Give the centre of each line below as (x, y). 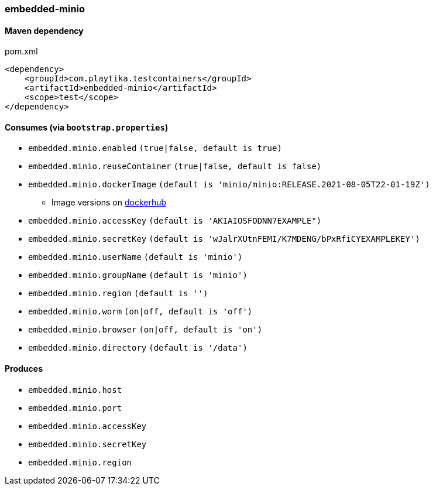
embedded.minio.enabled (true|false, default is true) (155, 148)
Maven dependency (44, 30)
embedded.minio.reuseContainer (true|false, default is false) (175, 167)
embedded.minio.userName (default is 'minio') (135, 257)
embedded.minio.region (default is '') (118, 294)
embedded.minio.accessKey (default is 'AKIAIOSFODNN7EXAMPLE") (175, 221)
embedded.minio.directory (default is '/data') (138, 348)
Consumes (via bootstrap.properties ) (87, 127)
